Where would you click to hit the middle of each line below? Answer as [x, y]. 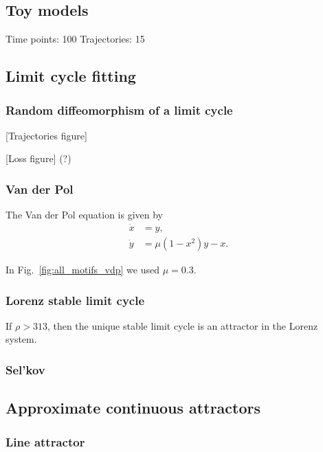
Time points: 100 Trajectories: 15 [75, 39]
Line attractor [45, 441]
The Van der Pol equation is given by [84, 215]
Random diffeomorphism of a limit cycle [119, 110]
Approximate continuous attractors [133, 408]
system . [21, 339]
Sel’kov [25, 370]
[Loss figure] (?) [38, 158]
